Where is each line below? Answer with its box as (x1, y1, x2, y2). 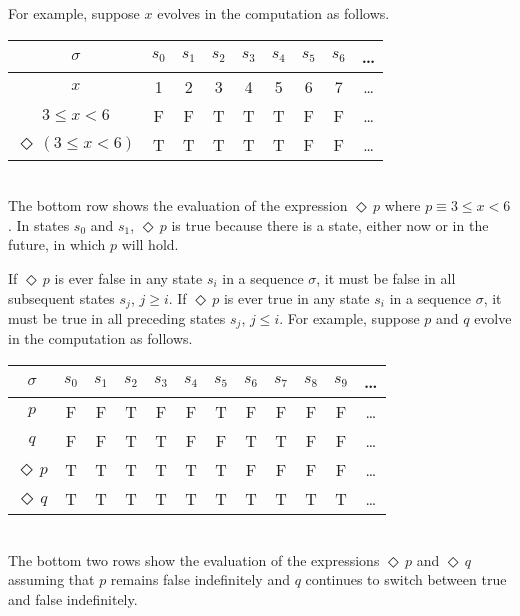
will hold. (121, 234, 179, 255)
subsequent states (8, 287, 115, 308)
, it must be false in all (316, 267, 456, 288)
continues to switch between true (305, 569, 507, 590)
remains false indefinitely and (110, 569, 290, 590)
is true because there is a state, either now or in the (171, 214, 489, 235)
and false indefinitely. (8, 588, 138, 609)
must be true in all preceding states (8, 308, 226, 329)
